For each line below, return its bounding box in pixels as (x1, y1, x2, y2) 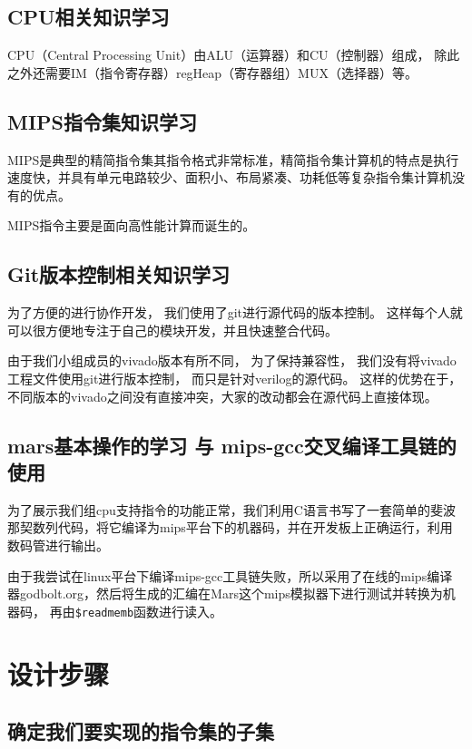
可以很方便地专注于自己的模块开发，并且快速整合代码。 (7, 320, 338, 339)
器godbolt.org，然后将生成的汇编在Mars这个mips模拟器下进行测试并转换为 (7, 584, 443, 603)
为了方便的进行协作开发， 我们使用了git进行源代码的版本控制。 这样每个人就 (7, 303, 463, 322)
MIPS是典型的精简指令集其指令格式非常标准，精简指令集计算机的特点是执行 (7, 150, 459, 169)
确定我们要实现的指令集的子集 (7, 717, 274, 745)
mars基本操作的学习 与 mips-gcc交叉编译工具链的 (7, 431, 457, 459)
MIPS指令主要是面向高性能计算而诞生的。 (7, 216, 256, 235)
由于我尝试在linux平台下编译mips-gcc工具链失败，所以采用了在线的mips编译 (7, 566, 453, 585)
